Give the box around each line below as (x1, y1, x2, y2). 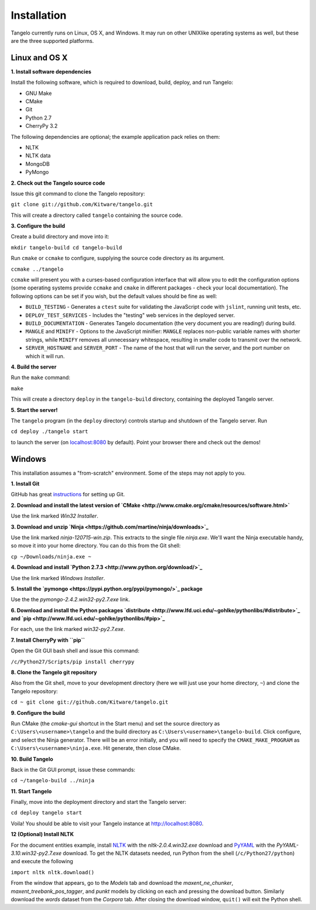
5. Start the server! (11, 406, 58, 413)
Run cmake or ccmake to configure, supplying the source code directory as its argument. (11, 255, 225, 262)
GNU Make (25, 90, 52, 97)
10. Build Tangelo (11, 755, 54, 762)
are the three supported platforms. (11, 37, 94, 44)
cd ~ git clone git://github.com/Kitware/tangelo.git (11, 699, 169, 705)
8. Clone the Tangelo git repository (11, 669, 97, 676)
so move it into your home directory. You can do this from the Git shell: (11, 542, 181, 549)
